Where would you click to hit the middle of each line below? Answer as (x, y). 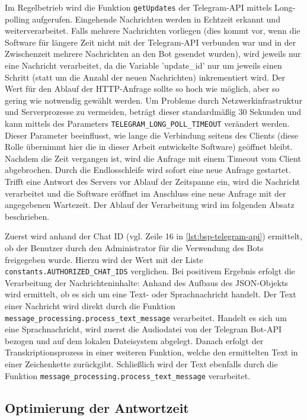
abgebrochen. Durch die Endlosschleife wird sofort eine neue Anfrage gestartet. (148, 170)
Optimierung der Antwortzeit (97, 407)
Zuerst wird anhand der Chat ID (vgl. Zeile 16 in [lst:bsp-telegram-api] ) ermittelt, (153, 236)
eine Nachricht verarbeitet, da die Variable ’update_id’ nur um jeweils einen (143, 65)
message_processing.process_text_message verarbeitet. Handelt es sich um (146, 317)
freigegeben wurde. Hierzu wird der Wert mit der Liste (104, 259)
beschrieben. (27, 216)
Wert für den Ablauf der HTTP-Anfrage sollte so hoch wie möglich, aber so (142, 89)
